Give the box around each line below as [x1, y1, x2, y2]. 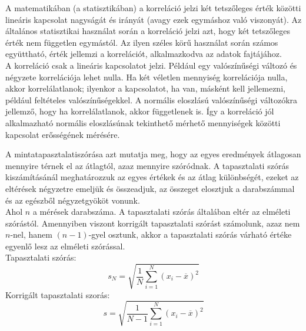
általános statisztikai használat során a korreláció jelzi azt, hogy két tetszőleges [5, 25, 290, 37]
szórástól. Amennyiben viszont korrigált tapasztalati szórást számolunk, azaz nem [5, 217, 300, 229]
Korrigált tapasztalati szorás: [5, 288, 110, 300]
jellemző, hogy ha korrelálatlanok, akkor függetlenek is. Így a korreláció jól [5, 105, 274, 117]
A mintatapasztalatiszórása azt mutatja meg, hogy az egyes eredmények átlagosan [5, 148, 301, 160]
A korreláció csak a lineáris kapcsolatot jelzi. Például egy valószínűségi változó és [5, 59, 297, 71]
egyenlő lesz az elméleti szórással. [5, 239, 125, 252]
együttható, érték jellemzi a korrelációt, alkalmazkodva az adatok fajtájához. [5, 48, 282, 60]
